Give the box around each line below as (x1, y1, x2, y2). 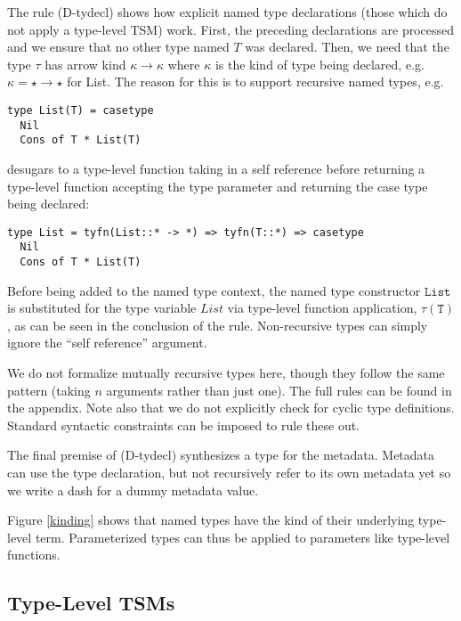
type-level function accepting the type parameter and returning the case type (7, 176, 428, 195)
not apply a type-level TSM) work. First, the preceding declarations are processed (7, 20, 455, 38)
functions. (7, 545, 61, 564)
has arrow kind (44, 54, 126, 73)
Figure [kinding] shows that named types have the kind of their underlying (7, 511, 415, 529)
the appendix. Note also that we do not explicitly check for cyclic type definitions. (7, 398, 455, 417)
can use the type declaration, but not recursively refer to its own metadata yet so (7, 463, 451, 482)
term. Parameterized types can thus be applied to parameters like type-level (35, 527, 450, 546)
